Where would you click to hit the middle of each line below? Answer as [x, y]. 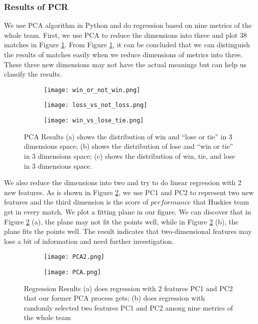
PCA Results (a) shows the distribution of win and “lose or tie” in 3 [128, 136]
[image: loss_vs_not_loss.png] [96, 105]
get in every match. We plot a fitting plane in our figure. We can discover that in [128, 211]
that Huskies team [221, 202]
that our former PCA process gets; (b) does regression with [115, 298]
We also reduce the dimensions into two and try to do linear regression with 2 [123, 182]
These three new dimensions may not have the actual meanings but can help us [125, 64]
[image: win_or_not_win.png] [92, 90]
